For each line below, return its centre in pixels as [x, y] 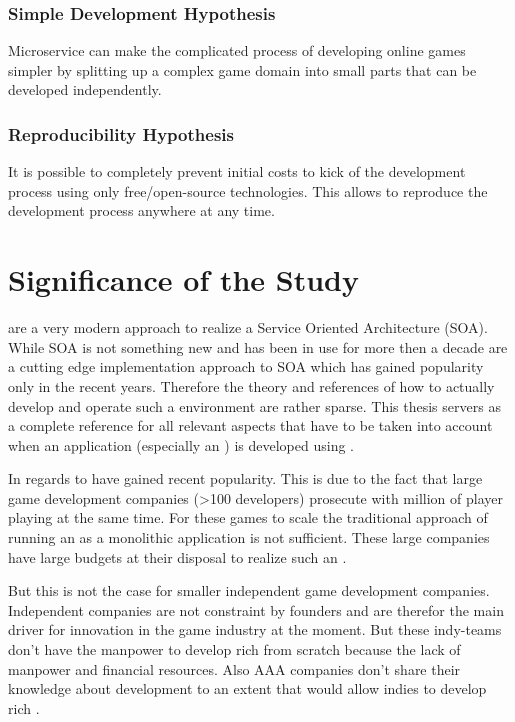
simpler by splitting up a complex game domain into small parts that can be [242, 69]
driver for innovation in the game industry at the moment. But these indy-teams [255, 629]
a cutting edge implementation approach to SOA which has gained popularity [246, 366]
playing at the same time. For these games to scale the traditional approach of [248, 517]
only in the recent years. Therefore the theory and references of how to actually [251, 385]
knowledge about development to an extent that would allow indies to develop [247, 688]
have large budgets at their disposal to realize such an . [177, 556]
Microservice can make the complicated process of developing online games [237, 50]
